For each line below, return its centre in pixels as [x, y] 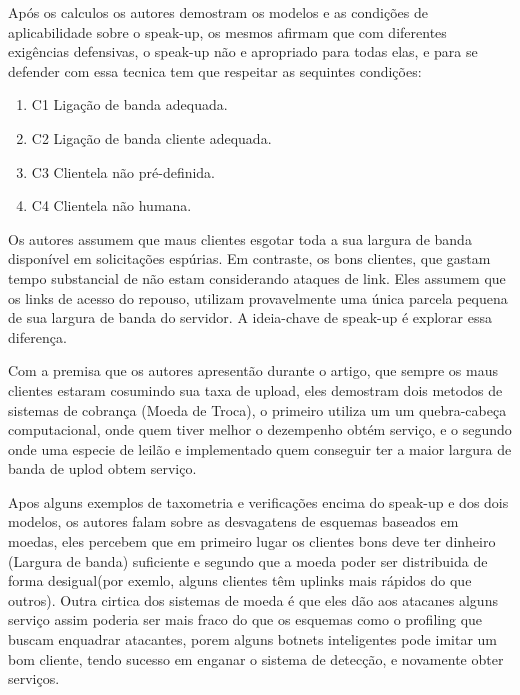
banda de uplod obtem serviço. [102, 468]
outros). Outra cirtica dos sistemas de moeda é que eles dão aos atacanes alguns [253, 599]
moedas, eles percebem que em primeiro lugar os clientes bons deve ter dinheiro [252, 541]
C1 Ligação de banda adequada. [129, 104]
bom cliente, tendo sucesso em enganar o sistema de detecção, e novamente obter [256, 658]
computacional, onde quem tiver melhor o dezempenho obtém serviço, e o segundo [260, 429]
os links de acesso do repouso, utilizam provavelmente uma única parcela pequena [258, 297]
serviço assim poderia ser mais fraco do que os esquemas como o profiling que [245, 619]
